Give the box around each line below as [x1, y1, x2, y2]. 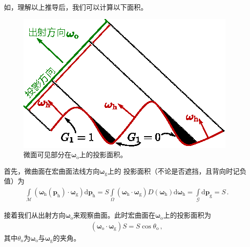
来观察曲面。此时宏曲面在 [73, 210, 156, 220]
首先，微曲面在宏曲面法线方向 [4, 165, 100, 176]
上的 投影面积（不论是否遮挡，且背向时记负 [107, 165, 247, 176]
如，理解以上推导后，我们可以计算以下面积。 [4, 2, 147, 12]
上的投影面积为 [163, 210, 211, 220]
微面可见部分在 [23, 149, 71, 160]
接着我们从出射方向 [4, 210, 65, 220]
